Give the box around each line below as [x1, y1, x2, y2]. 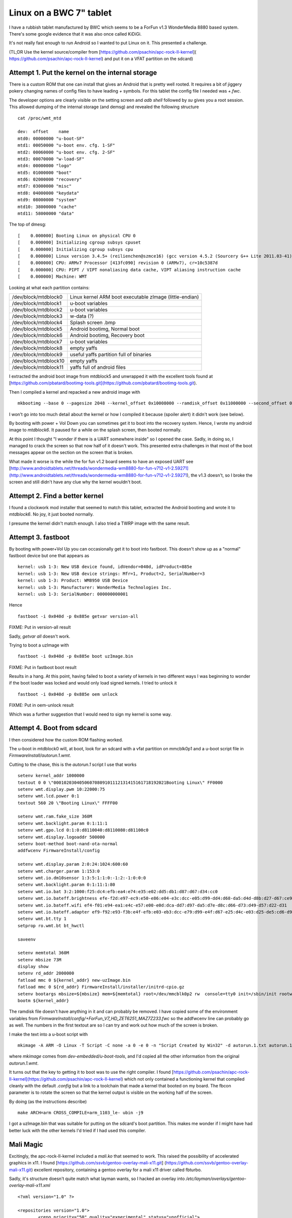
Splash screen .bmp [70, 319, 116, 326]
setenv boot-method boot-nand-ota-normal [18, 841, 118, 847]
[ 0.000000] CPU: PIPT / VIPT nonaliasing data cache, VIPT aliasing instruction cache [18, 267, 241, 272]
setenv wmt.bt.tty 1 [18, 916, 67, 922]
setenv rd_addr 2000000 [18, 971, 74, 976]
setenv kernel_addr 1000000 [18, 773, 85, 779]
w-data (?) [70, 312, 94, 319]
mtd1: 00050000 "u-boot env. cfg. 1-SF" [18, 143, 115, 148]
